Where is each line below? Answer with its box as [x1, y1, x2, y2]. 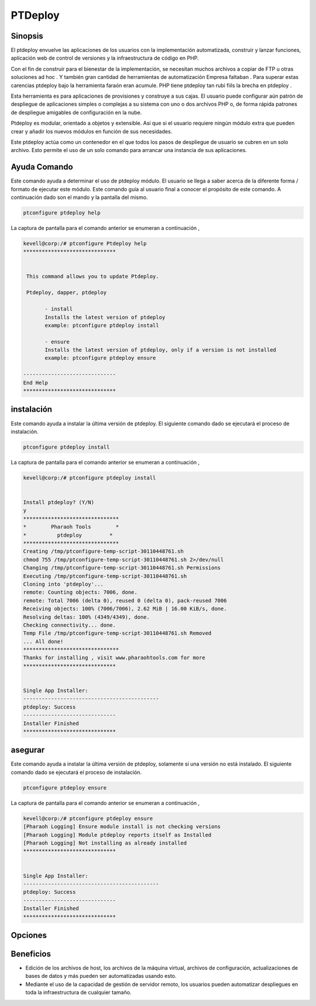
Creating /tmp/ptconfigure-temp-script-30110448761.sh [23, 548, 184, 555]
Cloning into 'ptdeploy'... [23, 581, 104, 587]
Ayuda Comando [11, 162, 73, 172]
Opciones [11, 930, 47, 940]
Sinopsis [11, 31, 43, 41]
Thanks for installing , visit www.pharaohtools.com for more [23, 654, 205, 661]
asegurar [11, 745, 45, 755]
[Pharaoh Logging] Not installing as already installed [23, 840, 187, 846]
